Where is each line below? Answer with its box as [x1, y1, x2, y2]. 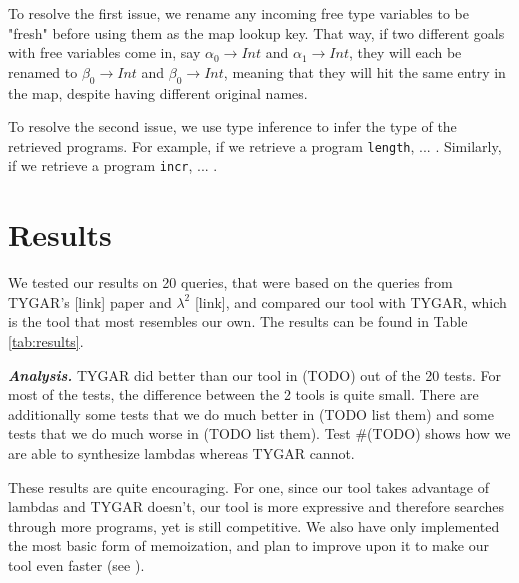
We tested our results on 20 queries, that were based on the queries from [8, 272, 453, 293]
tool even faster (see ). [8, 554, 145, 575]
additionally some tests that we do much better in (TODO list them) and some [8, 403, 494, 424]
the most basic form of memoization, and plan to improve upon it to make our [8, 535, 489, 556]
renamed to [8, 61, 78, 82]
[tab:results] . [8, 330, 84, 351]
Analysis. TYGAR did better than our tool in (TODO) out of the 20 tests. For [8, 364, 502, 385]
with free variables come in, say [8, 42, 201, 63]
